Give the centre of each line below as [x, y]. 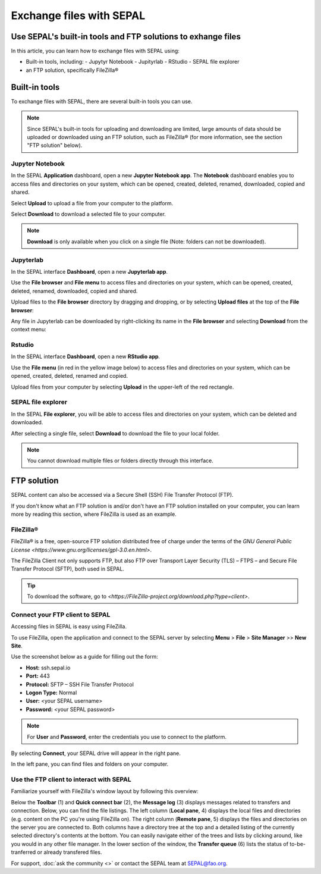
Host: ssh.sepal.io [48, 668]
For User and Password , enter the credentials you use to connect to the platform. [127, 737]
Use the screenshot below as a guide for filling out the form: [85, 657]
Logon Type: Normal [51, 693]
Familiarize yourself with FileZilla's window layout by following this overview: [105, 791]
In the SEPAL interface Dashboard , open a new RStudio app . [86, 356]
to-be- [298, 844]
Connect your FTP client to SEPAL [61, 615]
